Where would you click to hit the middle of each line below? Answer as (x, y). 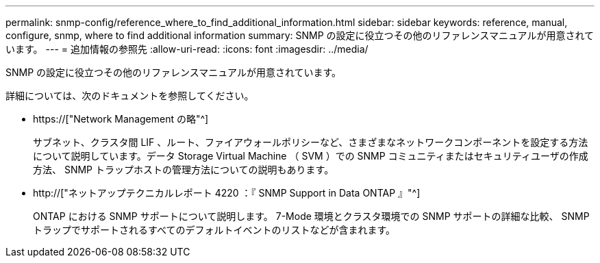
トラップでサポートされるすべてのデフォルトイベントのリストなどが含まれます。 (214, 230)
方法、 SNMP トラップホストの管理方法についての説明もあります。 (184, 170)
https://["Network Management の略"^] (121, 119)
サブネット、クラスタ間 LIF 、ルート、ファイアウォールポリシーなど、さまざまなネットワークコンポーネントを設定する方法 (311, 142)
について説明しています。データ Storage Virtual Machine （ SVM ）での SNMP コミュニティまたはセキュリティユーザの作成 (311, 156)
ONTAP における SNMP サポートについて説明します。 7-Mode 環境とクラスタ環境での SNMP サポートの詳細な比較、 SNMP (311, 216)
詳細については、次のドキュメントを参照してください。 (130, 96)
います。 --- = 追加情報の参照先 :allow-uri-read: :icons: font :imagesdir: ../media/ (187, 49)
